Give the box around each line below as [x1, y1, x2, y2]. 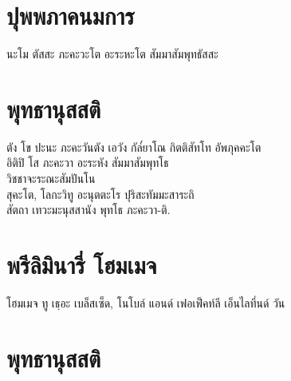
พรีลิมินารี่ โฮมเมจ [6, 248, 157, 280]
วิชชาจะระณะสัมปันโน [6, 170, 96, 187]
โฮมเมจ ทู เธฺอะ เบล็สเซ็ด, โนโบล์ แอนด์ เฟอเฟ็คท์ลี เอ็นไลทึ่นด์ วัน [6, 294, 285, 311]
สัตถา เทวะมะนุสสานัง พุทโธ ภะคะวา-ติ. [6, 201, 171, 218]
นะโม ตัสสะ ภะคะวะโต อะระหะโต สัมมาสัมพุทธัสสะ [6, 46, 218, 62]
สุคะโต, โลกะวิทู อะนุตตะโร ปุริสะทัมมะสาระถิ [6, 185, 195, 202]
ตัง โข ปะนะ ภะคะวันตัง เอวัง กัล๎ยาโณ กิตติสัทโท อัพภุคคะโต [6, 138, 262, 155]
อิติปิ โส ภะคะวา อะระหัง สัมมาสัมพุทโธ [6, 154, 169, 171]
